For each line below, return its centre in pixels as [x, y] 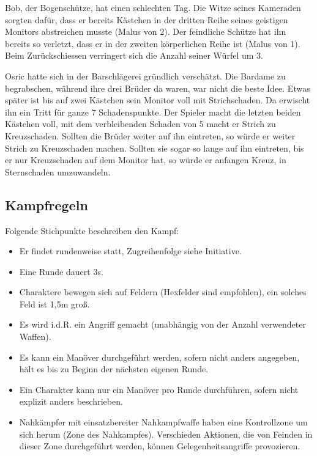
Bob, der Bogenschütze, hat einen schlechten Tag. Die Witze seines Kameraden [153, 7]
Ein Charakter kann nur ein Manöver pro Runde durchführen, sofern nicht [159, 389]
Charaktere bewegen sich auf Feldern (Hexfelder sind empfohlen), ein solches [163, 292]
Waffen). [35, 336]
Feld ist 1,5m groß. [54, 303]
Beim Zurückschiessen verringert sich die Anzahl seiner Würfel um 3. [134, 55]
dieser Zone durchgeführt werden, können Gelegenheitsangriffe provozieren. [160, 446]
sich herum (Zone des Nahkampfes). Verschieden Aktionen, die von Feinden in [166, 434]
